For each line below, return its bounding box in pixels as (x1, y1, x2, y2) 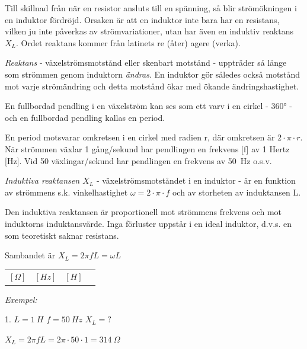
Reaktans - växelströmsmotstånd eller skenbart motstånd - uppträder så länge (5, 56, 287, 69)
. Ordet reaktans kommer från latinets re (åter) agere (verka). (16, 36, 241, 49)
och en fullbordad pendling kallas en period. (5, 111, 165, 123)
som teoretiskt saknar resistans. (5, 229, 119, 241)
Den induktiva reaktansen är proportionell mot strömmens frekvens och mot (5, 206, 282, 218)
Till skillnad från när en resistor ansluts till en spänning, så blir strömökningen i (5, 2, 297, 14)
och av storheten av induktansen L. (172, 185, 301, 198)
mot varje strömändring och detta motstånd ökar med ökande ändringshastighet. (5, 79, 299, 92)
